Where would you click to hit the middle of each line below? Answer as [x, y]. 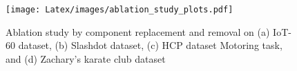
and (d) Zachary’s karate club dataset [86, 58]
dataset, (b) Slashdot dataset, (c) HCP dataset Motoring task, [150, 45]
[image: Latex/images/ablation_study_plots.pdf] [119, 10]
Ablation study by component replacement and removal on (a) [138, 31]
